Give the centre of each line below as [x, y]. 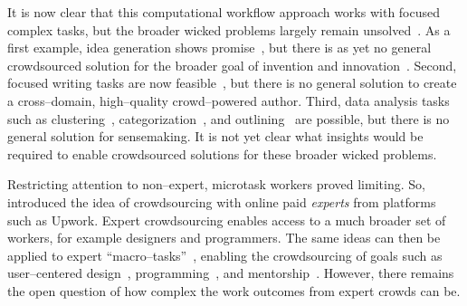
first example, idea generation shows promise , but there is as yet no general [219, 48]
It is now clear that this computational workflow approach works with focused [224, 12]
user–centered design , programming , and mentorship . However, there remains [231, 273]
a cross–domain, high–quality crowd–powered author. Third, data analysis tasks [229, 100]
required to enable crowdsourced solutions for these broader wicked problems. [222, 153]
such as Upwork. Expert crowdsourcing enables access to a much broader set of [227, 220]
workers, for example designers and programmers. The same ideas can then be [224, 238]
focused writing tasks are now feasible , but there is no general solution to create [232, 83]
